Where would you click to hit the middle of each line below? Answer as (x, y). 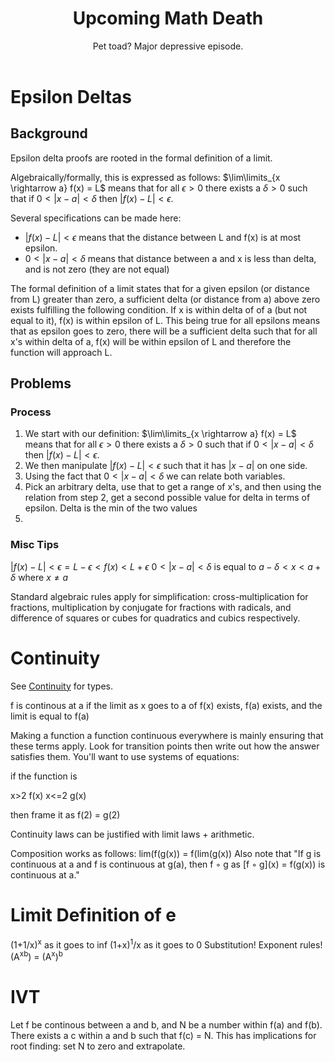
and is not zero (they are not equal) (97, 269)
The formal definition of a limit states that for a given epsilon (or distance (160, 288)
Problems (41, 383)
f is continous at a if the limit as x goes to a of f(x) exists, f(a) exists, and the (166, 705)
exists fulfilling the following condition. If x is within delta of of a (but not (159, 309)
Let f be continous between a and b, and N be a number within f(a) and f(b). (166, 1024)
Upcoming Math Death (168, 18)
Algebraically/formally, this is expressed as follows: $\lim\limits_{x (145, 177)
